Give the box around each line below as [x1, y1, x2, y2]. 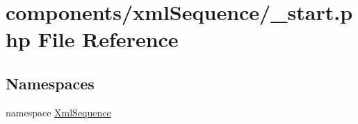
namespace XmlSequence [6, 105, 111, 119]
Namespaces [6, 72, 95, 94]
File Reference [38, 25, 179, 53]
